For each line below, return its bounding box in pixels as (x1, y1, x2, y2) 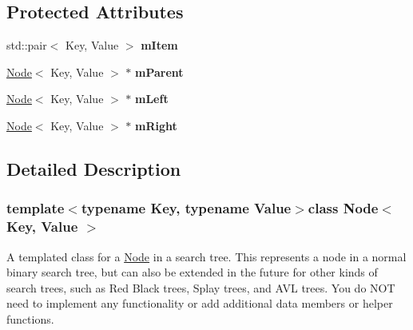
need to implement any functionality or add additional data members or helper (6, 295, 393, 312)
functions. (6, 310, 54, 327)
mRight (135, 117, 177, 133)
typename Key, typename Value (81, 198, 292, 218)
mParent (135, 63, 184, 80)
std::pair (6, 37, 47, 54)
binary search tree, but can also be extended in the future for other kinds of (6, 264, 378, 280)
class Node (308, 198, 379, 218)
